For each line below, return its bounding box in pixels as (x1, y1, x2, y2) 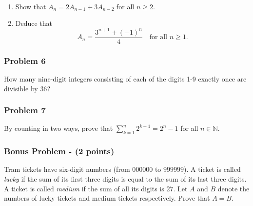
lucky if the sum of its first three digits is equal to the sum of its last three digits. (4, 173, 247, 184)
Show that (15, 1, 46, 11)
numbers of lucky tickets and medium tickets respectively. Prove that (4, 193, 210, 203)
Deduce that (15, 18, 53, 28)
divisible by (4, 83, 38, 93)
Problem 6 (4, 54, 46, 66)
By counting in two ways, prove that (4, 123, 113, 133)
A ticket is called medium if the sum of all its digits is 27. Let (4, 183, 188, 193)
